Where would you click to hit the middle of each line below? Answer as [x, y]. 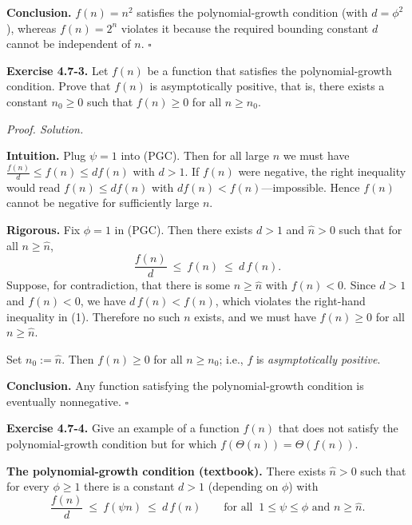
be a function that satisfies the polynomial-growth [269, 70]
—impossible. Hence [311, 187]
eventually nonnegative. [64, 401]
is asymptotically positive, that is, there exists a [267, 86]
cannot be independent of [69, 44]
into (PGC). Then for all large [195, 155]
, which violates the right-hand [290, 300]
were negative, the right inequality [322, 171]
